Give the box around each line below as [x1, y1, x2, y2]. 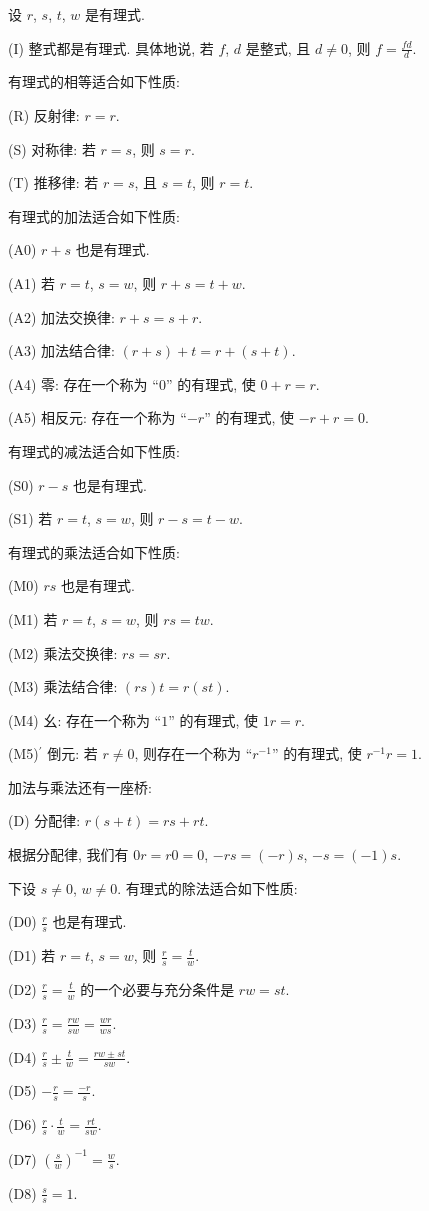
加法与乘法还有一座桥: [8, 776, 152, 797]
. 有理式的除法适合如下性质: [117, 877, 298, 898]
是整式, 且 [245, 37, 311, 58]
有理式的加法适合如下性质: [8, 205, 180, 226]
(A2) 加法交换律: [8, 306, 115, 327]
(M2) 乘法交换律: [8, 642, 118, 663]
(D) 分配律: [8, 810, 81, 831]
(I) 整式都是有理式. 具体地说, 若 [8, 37, 214, 58]
